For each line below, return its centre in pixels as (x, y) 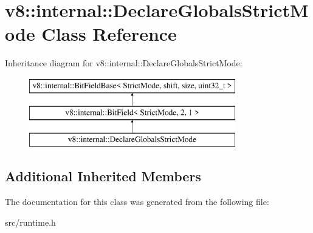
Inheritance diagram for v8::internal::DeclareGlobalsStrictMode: (124, 63)
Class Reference (109, 34)
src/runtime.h (30, 222)
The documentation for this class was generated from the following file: (137, 202)
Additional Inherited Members (103, 176)
